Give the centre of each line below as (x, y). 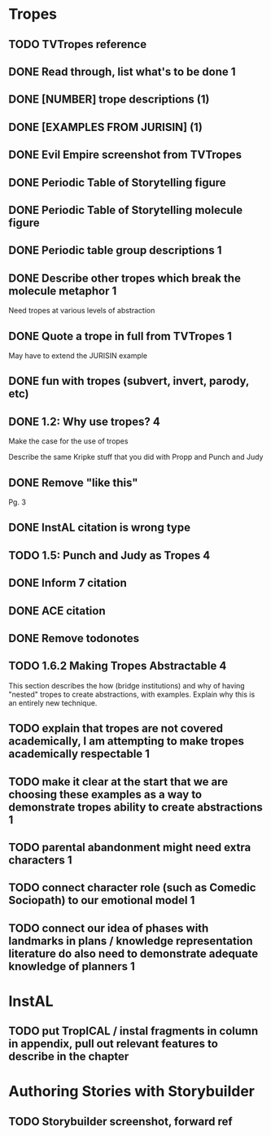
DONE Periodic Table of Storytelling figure (117, 183)
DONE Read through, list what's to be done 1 (122, 71)
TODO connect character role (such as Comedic (132, 888)
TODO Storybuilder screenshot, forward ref (121, 1121)
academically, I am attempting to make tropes (127, 741)
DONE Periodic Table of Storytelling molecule (126, 210)
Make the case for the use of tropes (68, 441)
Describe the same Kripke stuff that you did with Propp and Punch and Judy (136, 457)
